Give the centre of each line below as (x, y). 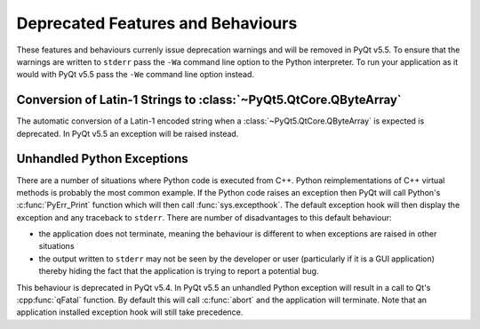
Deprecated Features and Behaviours (157, 23)
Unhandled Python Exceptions (102, 159)
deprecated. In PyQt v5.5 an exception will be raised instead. (128, 133)
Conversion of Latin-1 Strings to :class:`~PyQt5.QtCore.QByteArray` (209, 100)
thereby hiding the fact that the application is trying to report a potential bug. (179, 271)
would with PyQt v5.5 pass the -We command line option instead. (136, 75)
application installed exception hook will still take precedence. (130, 312)
